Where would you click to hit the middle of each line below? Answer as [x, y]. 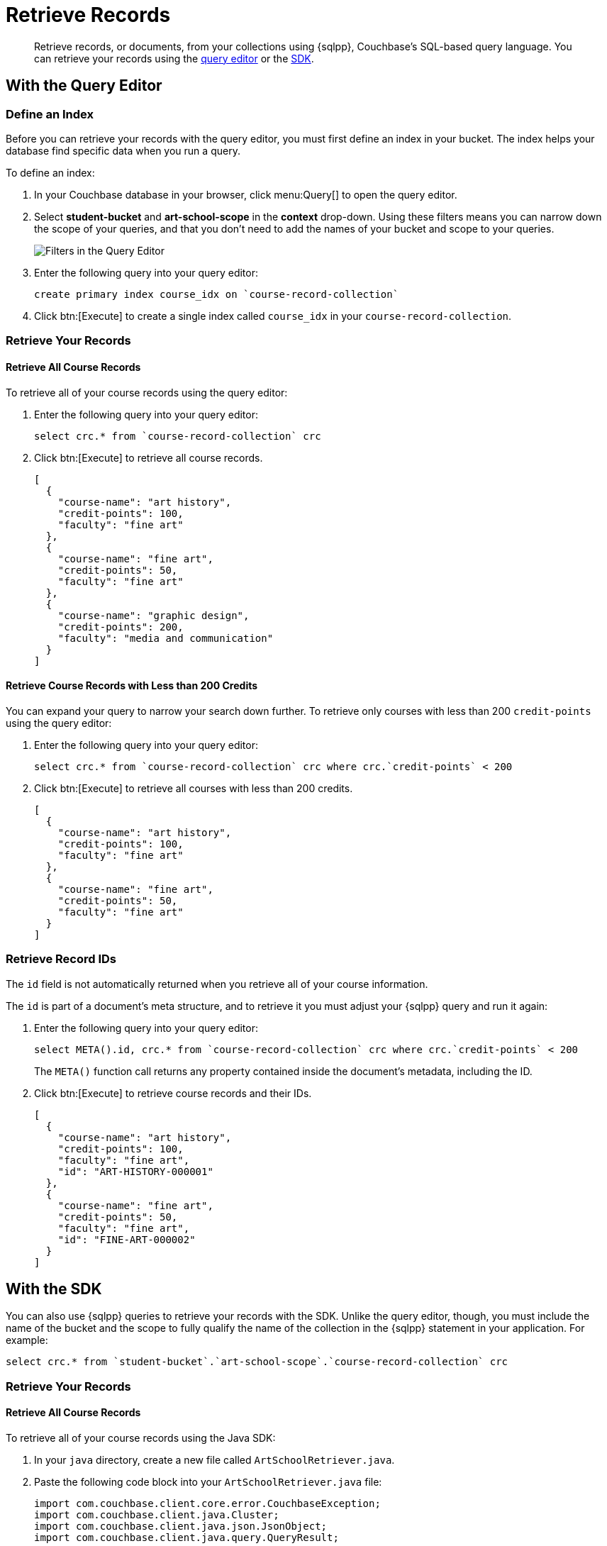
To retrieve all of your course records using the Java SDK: [141, 1437]
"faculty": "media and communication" [166, 638]
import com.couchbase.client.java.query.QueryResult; [186, 1537]
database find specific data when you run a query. [123, 150]
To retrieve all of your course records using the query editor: [147, 392]
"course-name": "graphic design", [154, 615]
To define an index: [50, 172]
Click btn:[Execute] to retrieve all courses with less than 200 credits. [194, 788]
